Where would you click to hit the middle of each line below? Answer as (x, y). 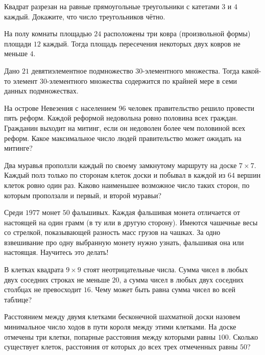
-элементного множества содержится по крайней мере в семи (142, 80)
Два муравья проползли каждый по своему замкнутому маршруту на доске (121, 165)
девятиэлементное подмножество (82, 70)
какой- (251, 70)
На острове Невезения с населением (60, 108)
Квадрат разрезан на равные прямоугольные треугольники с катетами (112, 6)
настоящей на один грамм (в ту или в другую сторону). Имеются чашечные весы (131, 222)
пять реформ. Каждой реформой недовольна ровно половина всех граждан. (121, 118)
